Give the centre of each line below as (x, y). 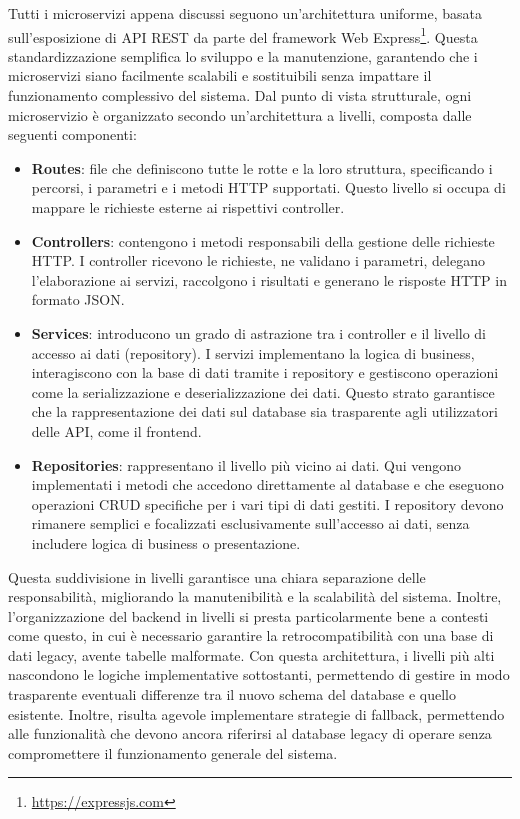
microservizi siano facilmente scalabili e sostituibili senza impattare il (220, 75)
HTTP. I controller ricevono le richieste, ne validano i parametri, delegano (258, 260)
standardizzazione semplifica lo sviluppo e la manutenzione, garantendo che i (243, 55)
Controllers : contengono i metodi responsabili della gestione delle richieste (263, 240)
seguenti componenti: (72, 134)
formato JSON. (78, 299)
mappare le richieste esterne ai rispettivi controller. (188, 207)
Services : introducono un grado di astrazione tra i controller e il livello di (259, 332)
